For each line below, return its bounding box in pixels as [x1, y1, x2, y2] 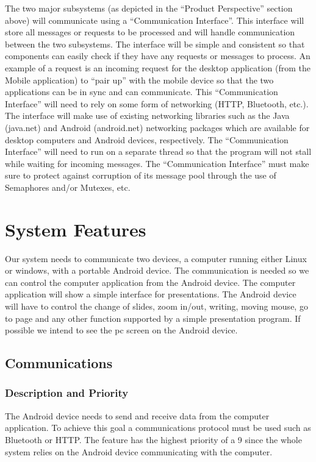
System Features [5, 216, 146, 241]
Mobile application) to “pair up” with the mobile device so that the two [5, 73, 274, 86]
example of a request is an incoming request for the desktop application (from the [5, 61, 311, 74]
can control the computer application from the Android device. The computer [5, 275, 296, 288]
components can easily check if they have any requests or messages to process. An [5, 49, 311, 62]
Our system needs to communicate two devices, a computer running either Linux [5, 252, 307, 265]
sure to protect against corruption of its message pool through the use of [5, 169, 276, 182]
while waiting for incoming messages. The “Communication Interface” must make [5, 157, 309, 169]
